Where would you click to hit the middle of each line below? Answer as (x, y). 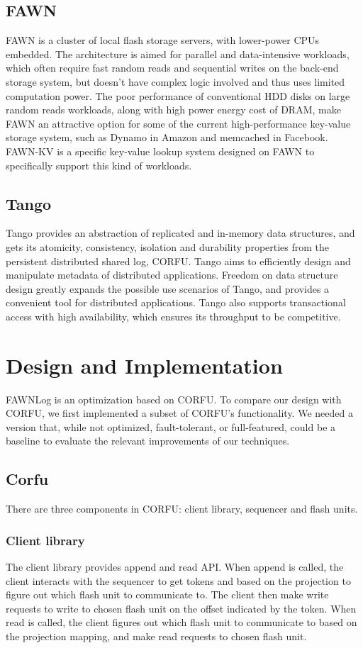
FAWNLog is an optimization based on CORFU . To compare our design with (174, 399)
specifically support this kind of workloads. (99, 165)
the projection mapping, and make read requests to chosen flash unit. (156, 636)
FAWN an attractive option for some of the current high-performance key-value (178, 123)
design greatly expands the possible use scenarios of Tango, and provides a (168, 288)
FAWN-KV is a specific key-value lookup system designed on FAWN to (160, 151)
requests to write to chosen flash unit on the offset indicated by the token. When (181, 608)
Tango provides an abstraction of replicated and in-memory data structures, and (180, 233)
